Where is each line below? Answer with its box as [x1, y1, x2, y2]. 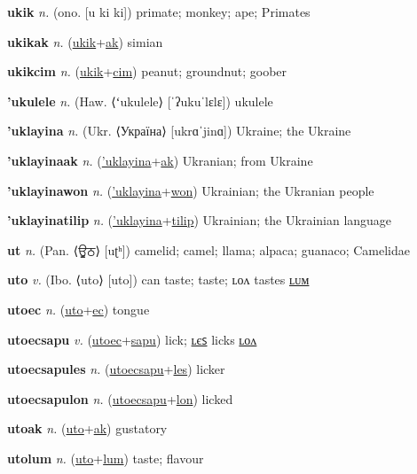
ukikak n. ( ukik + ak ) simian [7, 32, 163, 51]
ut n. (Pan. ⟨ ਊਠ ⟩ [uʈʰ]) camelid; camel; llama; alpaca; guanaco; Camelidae [7, 240, 410, 259]
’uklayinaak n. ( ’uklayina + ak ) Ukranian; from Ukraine [7, 151, 313, 169]
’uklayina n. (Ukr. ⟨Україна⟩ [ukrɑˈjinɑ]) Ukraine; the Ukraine [7, 121, 351, 140]
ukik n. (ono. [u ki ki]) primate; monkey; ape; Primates [7, 3, 311, 20]
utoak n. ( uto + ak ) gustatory [7, 419, 168, 438]
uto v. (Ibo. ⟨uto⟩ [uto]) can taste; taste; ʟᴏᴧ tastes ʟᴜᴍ [7, 270, 310, 289]
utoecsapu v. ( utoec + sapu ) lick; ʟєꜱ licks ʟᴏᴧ [7, 330, 257, 348]
